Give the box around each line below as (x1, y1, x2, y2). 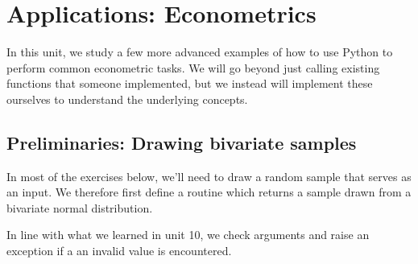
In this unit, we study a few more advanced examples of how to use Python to (6, 43, 393, 60)
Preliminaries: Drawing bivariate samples (6, 130, 357, 155)
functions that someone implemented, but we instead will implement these (6, 75, 373, 92)
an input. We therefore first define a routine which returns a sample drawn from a (6, 184, 412, 200)
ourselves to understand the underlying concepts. (6, 90, 248, 107)
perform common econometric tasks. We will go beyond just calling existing (6, 59, 380, 76)
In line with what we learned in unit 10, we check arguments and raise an (6, 226, 370, 243)
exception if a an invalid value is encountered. (6, 242, 232, 259)
